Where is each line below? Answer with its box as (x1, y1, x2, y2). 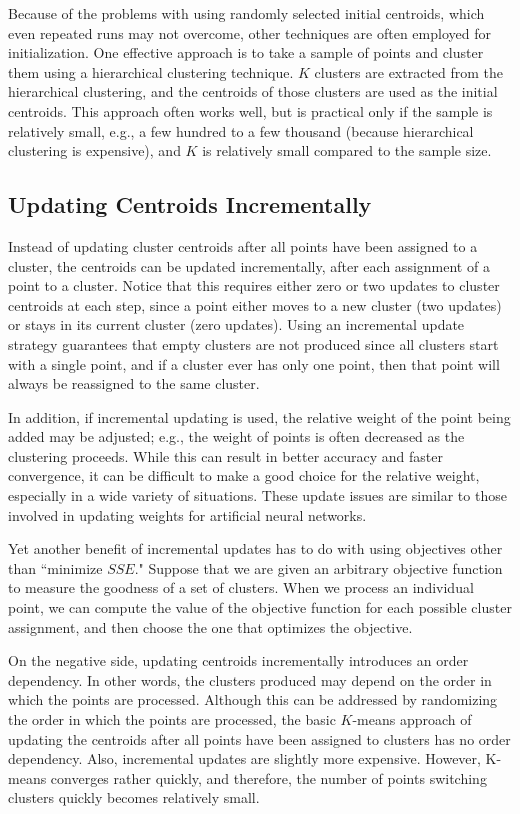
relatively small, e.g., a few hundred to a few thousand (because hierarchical (8, 120, 474, 141)
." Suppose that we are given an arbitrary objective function (134, 557, 503, 578)
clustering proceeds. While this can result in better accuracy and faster (8, 445, 444, 466)
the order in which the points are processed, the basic (8, 709, 336, 730)
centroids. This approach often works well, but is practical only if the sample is (8, 100, 493, 121)
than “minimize (8, 557, 103, 578)
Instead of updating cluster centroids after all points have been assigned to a (8, 235, 478, 256)
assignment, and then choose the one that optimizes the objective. (8, 616, 413, 637)
